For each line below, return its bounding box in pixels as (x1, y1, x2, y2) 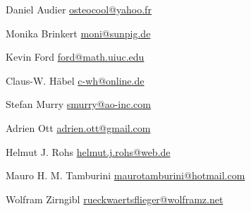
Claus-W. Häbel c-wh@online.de (6, 73, 145, 88)
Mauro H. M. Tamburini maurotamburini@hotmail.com (6, 168, 245, 183)
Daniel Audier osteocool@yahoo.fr (6, 2, 152, 16)
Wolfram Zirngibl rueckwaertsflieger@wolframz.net (6, 191, 224, 206)
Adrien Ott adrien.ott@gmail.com (6, 120, 151, 135)
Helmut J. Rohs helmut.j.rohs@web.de (6, 144, 171, 159)
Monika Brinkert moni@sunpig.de (6, 25, 151, 40)
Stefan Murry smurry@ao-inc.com (6, 97, 151, 111)
